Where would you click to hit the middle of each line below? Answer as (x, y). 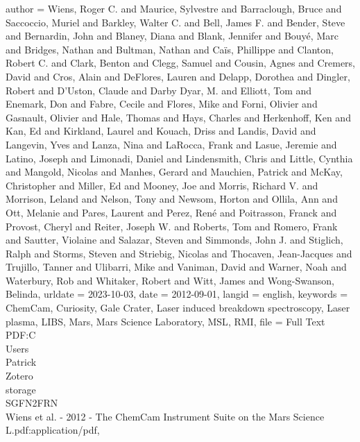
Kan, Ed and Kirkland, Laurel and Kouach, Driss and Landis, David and (161, 131)
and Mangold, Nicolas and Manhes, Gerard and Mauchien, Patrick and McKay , (174, 172)
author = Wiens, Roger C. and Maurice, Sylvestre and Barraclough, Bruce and (174, 8)
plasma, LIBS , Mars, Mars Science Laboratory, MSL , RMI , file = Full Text (165, 321)
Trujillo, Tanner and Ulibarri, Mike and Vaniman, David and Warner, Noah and (176, 267)
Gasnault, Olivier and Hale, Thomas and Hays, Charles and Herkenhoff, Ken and (178, 117)
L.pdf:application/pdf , (53, 430)
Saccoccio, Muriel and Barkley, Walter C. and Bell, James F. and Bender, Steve (175, 22)
